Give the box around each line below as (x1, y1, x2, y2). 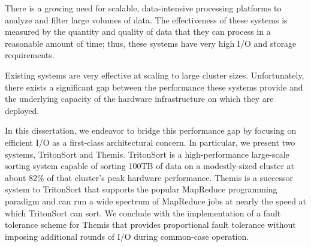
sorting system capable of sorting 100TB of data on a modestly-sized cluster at (5, 159, 295, 172)
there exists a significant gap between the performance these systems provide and (5, 80, 303, 93)
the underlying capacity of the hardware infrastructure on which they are (5, 92, 274, 105)
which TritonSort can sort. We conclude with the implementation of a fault (5, 206, 281, 219)
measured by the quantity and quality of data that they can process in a (5, 25, 271, 38)
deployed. (5, 104, 40, 116)
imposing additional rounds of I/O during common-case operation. (5, 230, 249, 242)
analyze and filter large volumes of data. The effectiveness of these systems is (5, 13, 288, 26)
